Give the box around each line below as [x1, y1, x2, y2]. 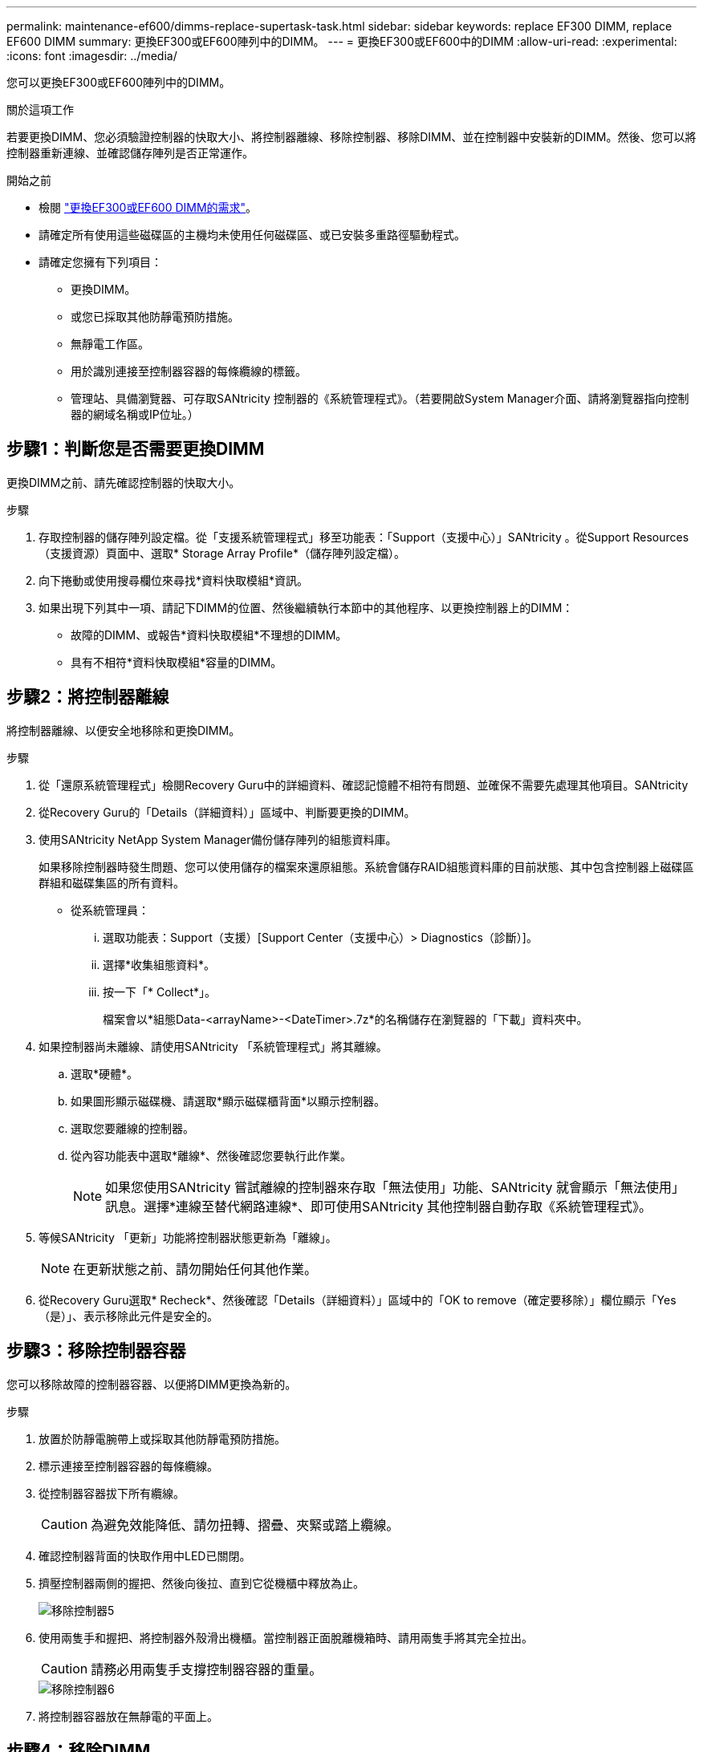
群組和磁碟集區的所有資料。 [39, 875, 185, 890]
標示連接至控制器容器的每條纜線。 [39, 1458, 218, 1473]
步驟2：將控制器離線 [6, 687, 169, 708]
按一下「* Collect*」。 [103, 984, 217, 999]
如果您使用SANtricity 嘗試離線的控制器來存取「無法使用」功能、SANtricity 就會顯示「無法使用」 [105, 1178, 685, 1195]
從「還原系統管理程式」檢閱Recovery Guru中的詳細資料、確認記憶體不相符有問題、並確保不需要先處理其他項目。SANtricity [39, 777, 689, 792]
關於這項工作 [6, 103, 74, 116]
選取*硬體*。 [71, 1066, 139, 1081]
